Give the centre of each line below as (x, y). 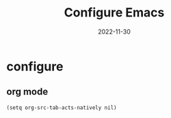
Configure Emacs (114, 13)
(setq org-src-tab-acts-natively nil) (62, 108)
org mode (27, 92)
